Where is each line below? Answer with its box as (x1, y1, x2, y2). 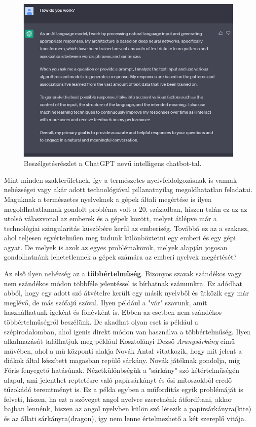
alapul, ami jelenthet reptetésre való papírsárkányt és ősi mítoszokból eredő (4, 374, 232, 385)
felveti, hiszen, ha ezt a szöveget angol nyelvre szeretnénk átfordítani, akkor (4, 394, 232, 404)
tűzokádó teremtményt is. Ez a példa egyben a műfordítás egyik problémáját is (4, 384, 243, 394)
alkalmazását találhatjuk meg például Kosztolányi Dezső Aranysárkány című (4, 336, 235, 346)
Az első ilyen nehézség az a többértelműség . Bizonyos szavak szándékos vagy (4, 268, 242, 279)
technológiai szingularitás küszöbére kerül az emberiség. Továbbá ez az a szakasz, (4, 223, 249, 233)
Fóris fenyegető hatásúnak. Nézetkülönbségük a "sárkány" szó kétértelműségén (4, 365, 240, 375)
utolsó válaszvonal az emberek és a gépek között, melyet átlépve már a (4, 213, 217, 224)
